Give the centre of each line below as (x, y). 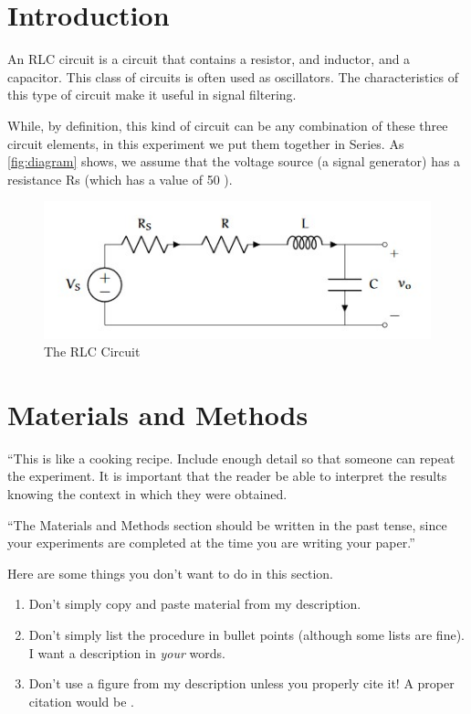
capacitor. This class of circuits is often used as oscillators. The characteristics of (233, 76)
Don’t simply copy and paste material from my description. (195, 604)
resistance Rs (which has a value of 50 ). (120, 179)
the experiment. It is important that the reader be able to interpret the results (227, 476)
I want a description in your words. (127, 652)
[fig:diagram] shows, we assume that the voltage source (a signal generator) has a (234, 161)
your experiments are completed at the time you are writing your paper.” (211, 543)
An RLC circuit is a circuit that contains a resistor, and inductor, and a (209, 59)
